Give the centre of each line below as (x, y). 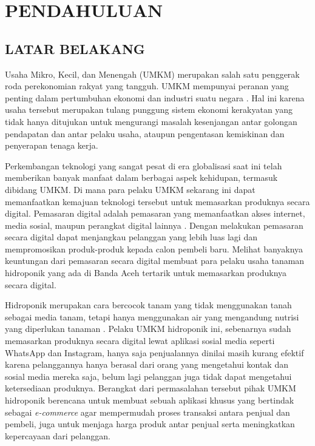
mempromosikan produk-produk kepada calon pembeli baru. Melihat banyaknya (154, 248)
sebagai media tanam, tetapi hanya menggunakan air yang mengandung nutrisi (152, 316)
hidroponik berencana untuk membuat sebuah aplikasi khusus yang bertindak (150, 400)
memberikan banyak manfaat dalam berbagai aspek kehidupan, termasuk (141, 177)
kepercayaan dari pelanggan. (58, 435)
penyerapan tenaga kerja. (52, 145)
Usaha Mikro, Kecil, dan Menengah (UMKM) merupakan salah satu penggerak (152, 74)
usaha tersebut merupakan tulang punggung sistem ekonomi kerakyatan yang (149, 110)
